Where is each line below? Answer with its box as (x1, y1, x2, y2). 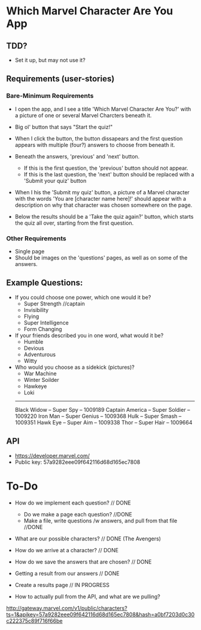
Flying (23, 313, 39, 320)
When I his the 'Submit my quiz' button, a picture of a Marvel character (14, 188, 190, 195)
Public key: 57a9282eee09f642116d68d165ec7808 (14, 458, 141, 466)
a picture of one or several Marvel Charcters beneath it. (14, 112, 152, 119)
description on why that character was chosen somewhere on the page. (14, 201, 193, 209)
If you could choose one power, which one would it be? (14, 293, 151, 301)
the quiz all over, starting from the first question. (14, 219, 134, 227)
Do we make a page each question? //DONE (23, 510, 133, 518)
